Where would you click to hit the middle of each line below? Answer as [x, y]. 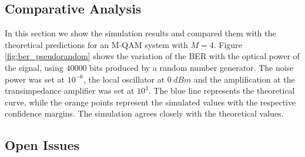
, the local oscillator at [124, 79]
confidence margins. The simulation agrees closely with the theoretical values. [144, 113]
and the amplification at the [244, 79]
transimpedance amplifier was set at [70, 91]
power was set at [35, 79]
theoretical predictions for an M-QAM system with [96, 44]
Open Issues [42, 145]
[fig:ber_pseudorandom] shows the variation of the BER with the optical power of [152, 56]
